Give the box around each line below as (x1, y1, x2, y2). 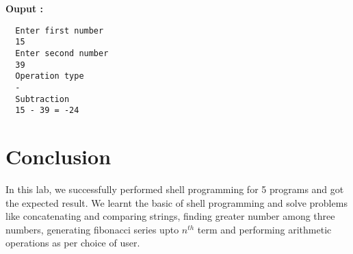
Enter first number (15, 25, 104, 36)
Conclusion (5, 142, 112, 170)
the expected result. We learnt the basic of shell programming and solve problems (5, 195, 348, 209)
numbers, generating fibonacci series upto (5, 222, 179, 236)
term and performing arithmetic (197, 222, 332, 236)
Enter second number (15, 48, 109, 58)
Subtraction (15, 94, 70, 104)
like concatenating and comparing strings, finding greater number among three (5, 209, 335, 223)
